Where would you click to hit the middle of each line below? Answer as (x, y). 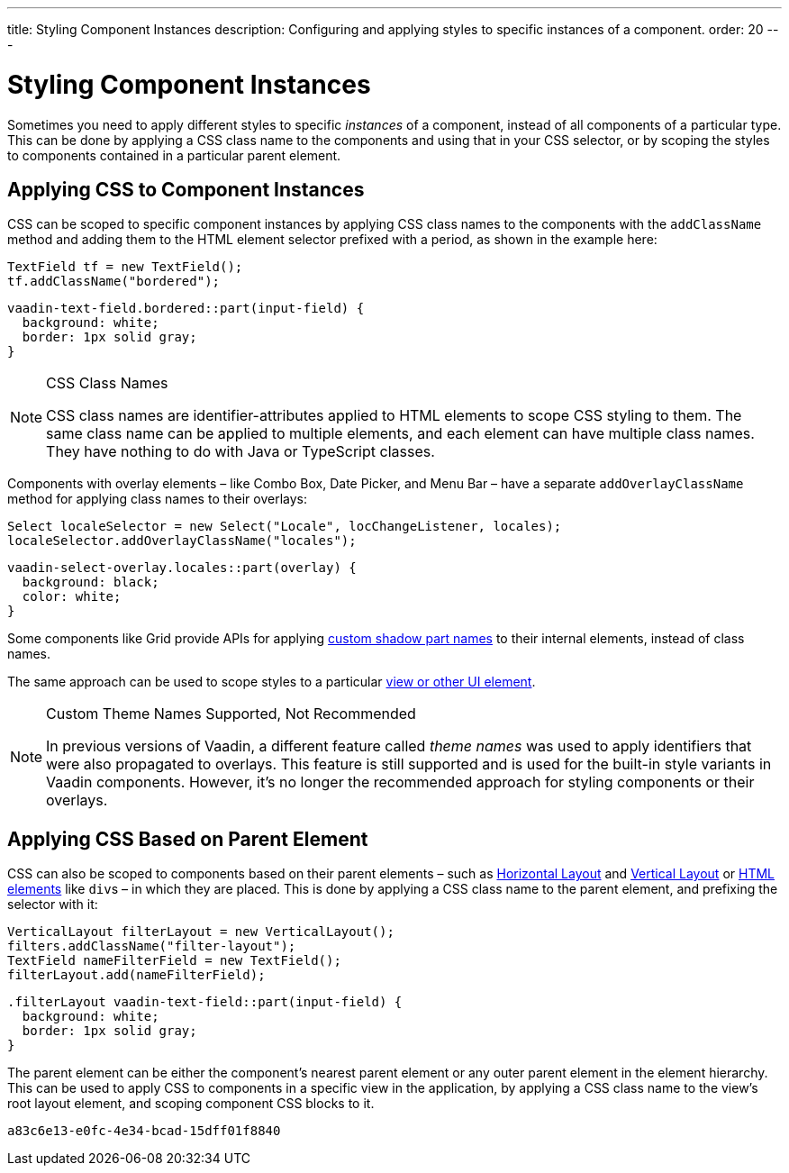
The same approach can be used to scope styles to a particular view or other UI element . (272, 682)
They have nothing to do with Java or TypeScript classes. (240, 452)
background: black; (91, 582)
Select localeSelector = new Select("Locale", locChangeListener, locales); (285, 527)
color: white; (72, 597)
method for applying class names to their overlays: (158, 499)
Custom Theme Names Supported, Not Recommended (231, 714)
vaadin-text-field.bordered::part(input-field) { (186, 309)
